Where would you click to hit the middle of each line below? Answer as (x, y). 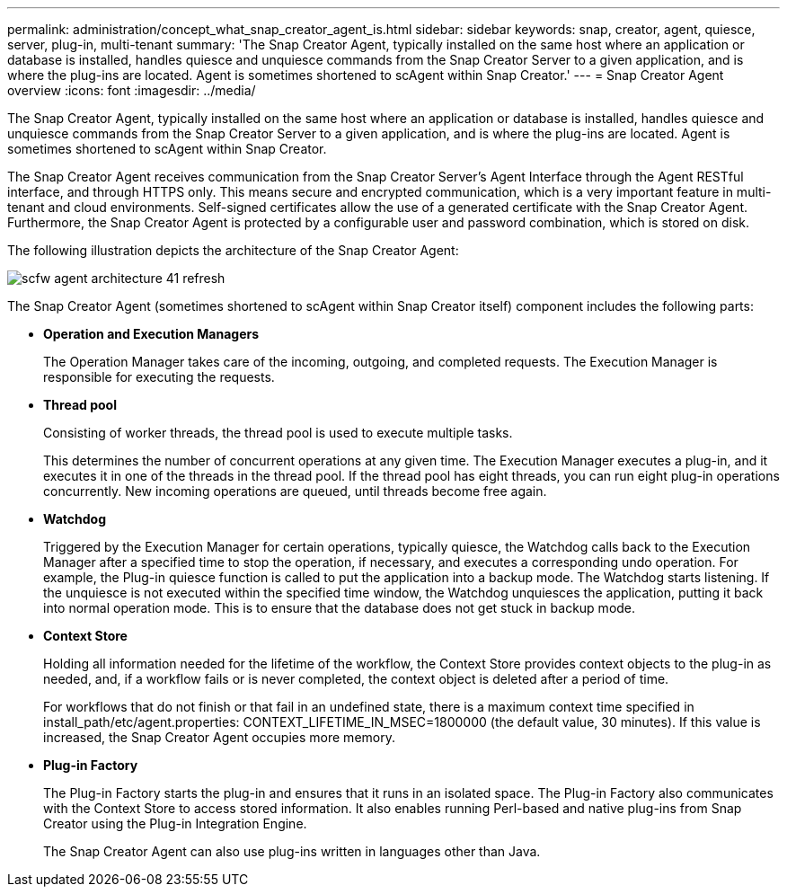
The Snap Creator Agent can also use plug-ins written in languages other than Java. (292, 851)
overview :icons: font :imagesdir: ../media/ (132, 90)
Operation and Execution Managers (151, 334)
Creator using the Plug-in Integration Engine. (175, 823)
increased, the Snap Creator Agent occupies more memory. (219, 737)
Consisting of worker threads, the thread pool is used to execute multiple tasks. (278, 433)
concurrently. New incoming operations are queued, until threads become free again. (295, 491)
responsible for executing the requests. (159, 377)
